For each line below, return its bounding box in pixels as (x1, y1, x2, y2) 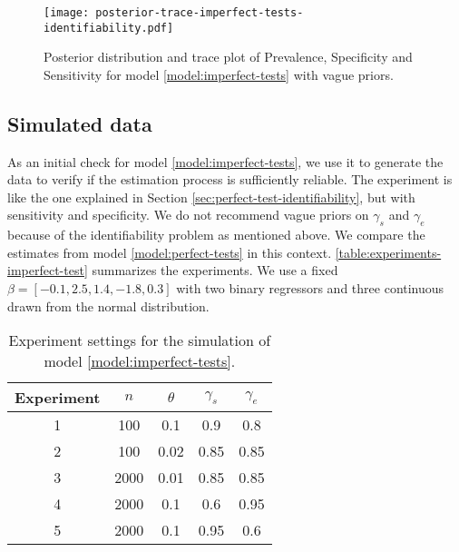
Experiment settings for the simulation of (8, 330, 271, 351)
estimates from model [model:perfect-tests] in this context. (7, 242, 332, 261)
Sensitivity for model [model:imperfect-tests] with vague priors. (44, 64, 394, 84)
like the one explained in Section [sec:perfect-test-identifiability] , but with (7, 187, 415, 206)
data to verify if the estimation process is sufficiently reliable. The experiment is (7, 170, 453, 189)
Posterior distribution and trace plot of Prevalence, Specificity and (44, 47, 413, 66)
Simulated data (7, 109, 152, 137)
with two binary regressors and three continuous (176, 279, 444, 298)
